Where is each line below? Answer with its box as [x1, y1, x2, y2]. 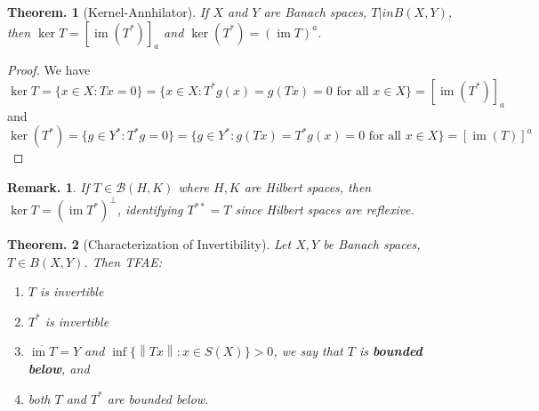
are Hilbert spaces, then [244, 177, 372, 196]
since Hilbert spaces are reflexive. [235, 200, 414, 219]
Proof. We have [7, 60, 91, 79]
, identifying [117, 200, 183, 219]
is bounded [358, 342, 422, 360]
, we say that [273, 342, 343, 360]
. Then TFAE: [84, 252, 163, 270]
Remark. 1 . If [7, 177, 89, 196]
